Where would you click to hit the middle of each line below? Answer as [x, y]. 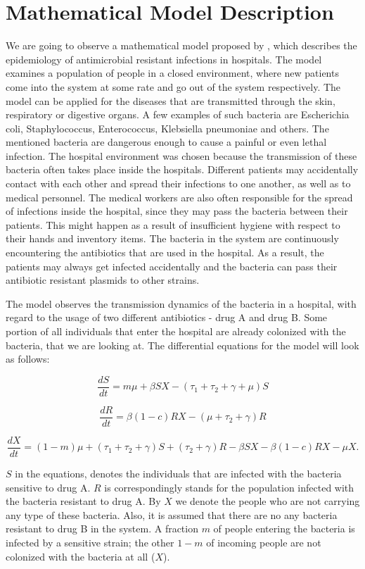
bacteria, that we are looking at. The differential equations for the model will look [182, 345]
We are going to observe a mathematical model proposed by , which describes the [181, 45]
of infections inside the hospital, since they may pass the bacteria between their [177, 211]
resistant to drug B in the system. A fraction [102, 529]
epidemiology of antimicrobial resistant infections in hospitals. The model [164, 59]
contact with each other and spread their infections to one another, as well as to [178, 183]
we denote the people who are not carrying [268, 501]
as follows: [28, 359]
